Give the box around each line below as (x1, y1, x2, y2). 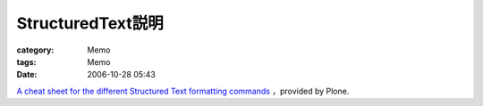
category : (16, 45, 55, 55)
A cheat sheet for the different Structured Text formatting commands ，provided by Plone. (16, 86, 350, 96)
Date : (16, 69, 38, 80)
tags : (16, 56, 37, 67)
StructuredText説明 (16, 13, 165, 33)
